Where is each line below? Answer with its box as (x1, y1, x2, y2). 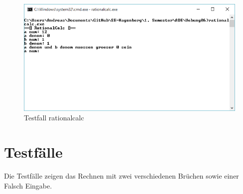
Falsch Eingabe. (4, 180, 52, 191)
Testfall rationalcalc (24, 112, 84, 123)
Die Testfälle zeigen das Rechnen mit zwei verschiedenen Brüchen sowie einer (4, 171, 239, 181)
